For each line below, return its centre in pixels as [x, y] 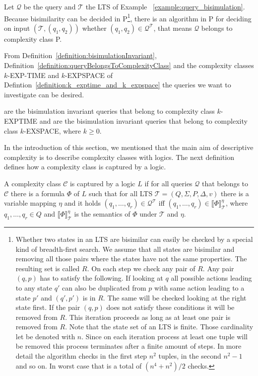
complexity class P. [33, 38]
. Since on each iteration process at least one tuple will [164, 336]
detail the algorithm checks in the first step [81, 356]
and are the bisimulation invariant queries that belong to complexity [143, 121]
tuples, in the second [190, 356]
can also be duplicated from [104, 287]
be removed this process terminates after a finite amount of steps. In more [129, 346]
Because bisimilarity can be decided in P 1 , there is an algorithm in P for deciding [128, 17]
